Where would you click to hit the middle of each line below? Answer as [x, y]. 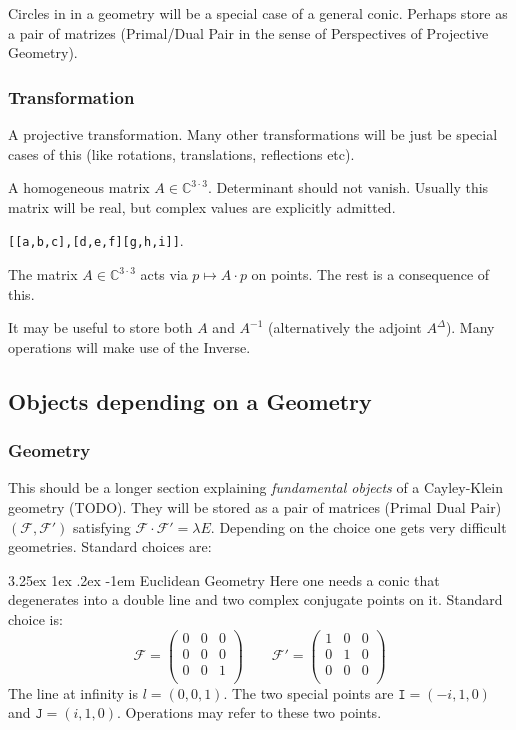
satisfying [102, 526]
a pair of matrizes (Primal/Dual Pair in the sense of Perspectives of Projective [248, 32]
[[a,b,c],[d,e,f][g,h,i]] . [96, 240]
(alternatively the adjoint [345, 327]
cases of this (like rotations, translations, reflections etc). [181, 153]
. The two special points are [308, 692]
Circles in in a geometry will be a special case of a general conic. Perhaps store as [258, 13]
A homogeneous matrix [79, 187]
